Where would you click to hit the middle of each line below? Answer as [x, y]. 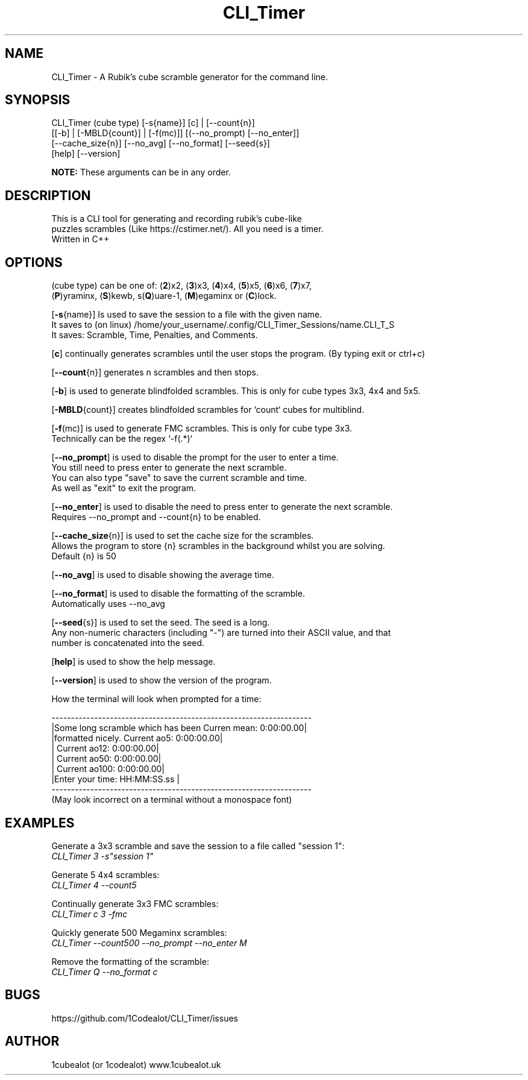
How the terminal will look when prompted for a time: [156, 699]
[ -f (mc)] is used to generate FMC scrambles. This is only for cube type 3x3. [202, 429]
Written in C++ [80, 239]
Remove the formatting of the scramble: [130, 961]
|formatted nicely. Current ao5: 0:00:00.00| [137, 738]
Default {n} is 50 [84, 556]
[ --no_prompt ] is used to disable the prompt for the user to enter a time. [195, 457]
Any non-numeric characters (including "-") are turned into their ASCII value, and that [221, 633]
